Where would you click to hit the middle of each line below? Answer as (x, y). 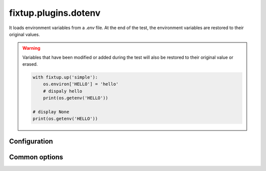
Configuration (31, 141)
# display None (51, 112)
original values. (25, 34)
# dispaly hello (63, 91)
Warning (31, 48)
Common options (36, 157)
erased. (30, 64)
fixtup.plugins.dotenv (55, 13)
